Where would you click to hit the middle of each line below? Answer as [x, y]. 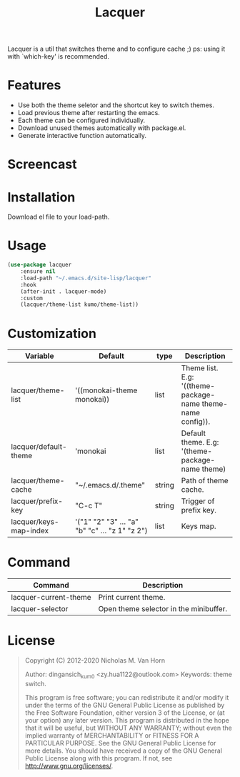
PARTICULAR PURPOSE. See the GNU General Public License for [120, 743]
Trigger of [198, 501]
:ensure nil [38, 272]
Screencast [42, 164]
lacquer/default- [39, 447]
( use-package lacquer [40, 265]
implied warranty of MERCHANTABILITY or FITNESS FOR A [112, 735]
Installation [41, 197]
